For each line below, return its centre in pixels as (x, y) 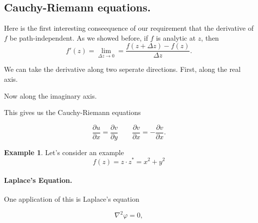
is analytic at (176, 37)
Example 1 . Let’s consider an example (64, 152)
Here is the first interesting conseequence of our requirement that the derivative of (129, 28)
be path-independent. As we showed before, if (79, 37)
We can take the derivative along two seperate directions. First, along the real (122, 69)
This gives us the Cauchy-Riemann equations (72, 112)
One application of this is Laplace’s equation (72, 199)
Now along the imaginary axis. (50, 95)
